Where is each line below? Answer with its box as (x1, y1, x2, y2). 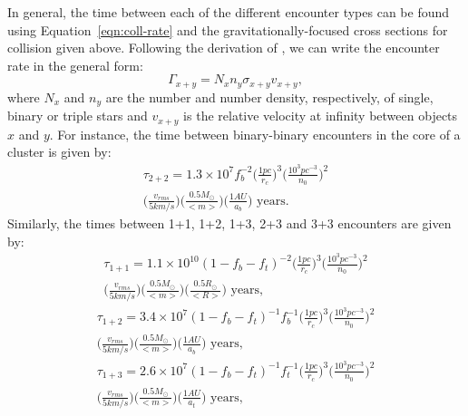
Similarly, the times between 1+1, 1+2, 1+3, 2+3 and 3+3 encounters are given (7, 214, 452, 233)
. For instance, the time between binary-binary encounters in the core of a (49, 124, 461, 143)
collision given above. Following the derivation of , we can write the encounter (7, 38, 440, 57)
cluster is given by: (7, 142, 112, 161)
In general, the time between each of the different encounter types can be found (7, 3, 450, 21)
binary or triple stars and (7, 106, 148, 125)
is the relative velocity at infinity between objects (183, 106, 458, 125)
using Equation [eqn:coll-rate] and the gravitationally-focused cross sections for (7, 20, 448, 39)
